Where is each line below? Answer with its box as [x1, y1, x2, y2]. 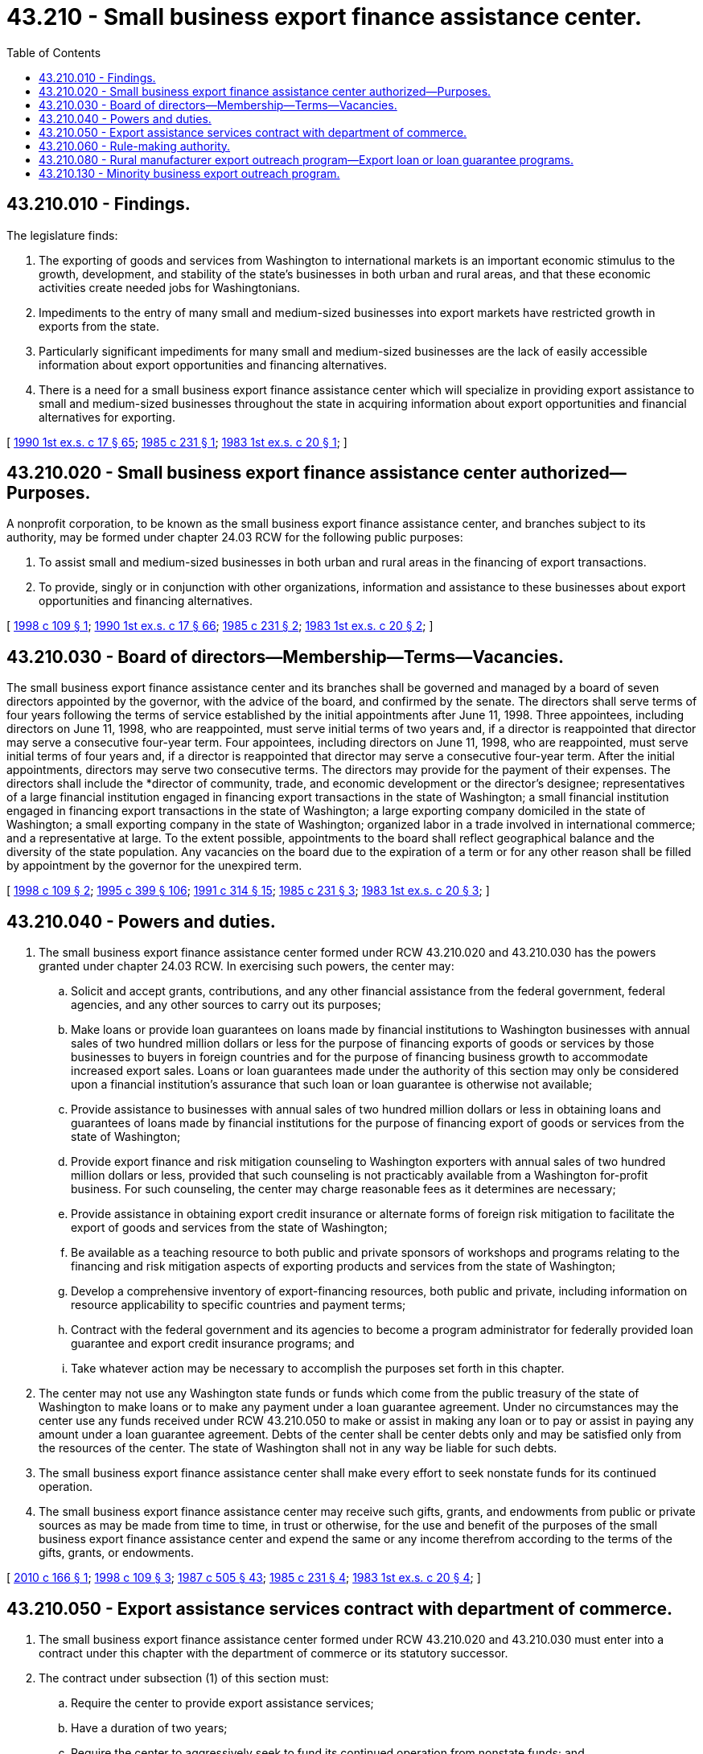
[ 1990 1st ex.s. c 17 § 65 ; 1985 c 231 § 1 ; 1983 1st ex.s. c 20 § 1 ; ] [6, 434, 347, 449]
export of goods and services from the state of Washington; [71, 1221, 388, 1235]
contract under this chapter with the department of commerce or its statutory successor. [39, 1645, 508, 1660]
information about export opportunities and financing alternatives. [39, 357, 388, 372]
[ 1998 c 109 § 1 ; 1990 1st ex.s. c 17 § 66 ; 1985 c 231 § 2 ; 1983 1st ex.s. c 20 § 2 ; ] [6, 619, 434, 633]
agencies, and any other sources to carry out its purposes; [71, 998, 381, 1012]
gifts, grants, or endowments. [39, 1546, 195, 1560]
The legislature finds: [6, 228, 118, 242]
